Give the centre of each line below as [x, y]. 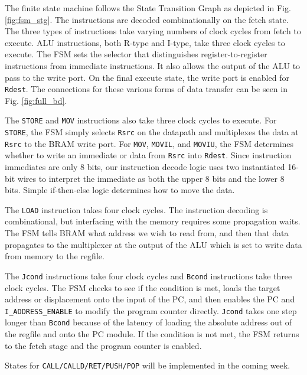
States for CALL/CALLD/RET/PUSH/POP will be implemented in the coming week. [148, 365]
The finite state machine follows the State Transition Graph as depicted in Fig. [148, 8]
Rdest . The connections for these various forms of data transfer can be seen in [146, 89]
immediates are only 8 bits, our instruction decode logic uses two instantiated [145, 167]
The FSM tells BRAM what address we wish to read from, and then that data [147, 233]
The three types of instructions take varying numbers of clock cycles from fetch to [153, 31]
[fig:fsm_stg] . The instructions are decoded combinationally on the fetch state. [147, 19]
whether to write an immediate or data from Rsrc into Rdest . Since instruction [148, 155]
